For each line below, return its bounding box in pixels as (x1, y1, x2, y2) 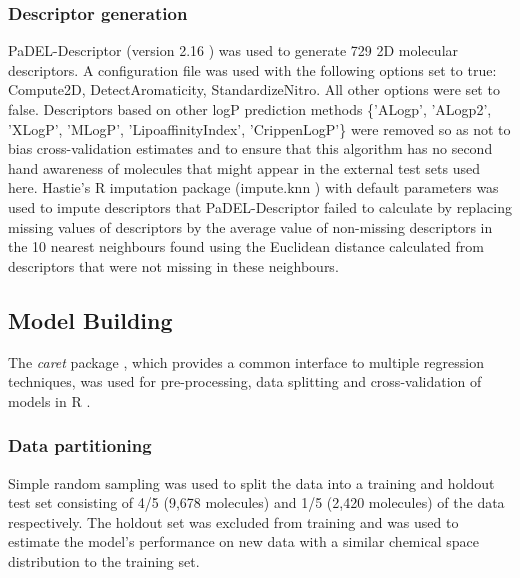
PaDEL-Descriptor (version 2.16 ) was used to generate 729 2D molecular (8, 40, 459, 61)
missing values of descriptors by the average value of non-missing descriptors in (8, 216, 493, 237)
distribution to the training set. (8, 550, 200, 571)
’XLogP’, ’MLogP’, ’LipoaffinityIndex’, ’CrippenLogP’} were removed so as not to (8, 118, 511, 139)
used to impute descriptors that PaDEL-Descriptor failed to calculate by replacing (8, 196, 512, 217)
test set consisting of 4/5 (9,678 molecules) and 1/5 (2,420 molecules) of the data (8, 492, 505, 513)
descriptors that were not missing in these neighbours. (8, 255, 339, 276)
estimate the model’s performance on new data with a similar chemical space (8, 531, 479, 552)
